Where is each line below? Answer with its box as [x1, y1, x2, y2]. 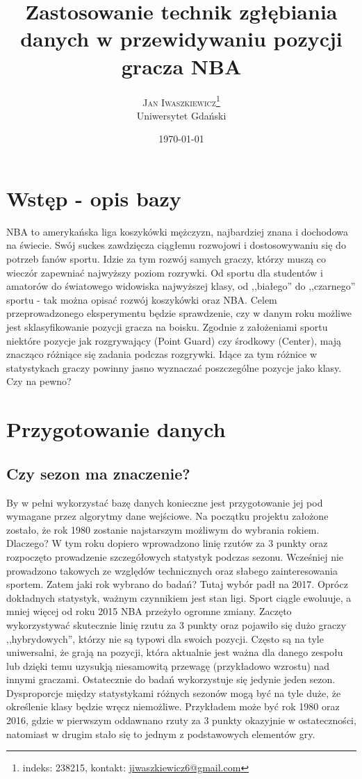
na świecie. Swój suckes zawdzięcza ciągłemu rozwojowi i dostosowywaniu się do [6, 238, 346, 252]
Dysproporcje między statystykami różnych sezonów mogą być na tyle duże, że [6, 685, 341, 700]
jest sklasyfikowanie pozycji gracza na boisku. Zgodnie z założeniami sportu [6, 320, 328, 334]
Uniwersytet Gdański [136, 108, 227, 122]
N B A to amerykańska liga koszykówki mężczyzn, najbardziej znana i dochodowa [6, 224, 348, 238]
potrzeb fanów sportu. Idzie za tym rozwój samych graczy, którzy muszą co [6, 252, 327, 266]
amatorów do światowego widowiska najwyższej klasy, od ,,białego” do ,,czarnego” [6, 279, 356, 293]
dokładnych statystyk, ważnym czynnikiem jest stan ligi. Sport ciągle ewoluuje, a [6, 590, 352, 605]
